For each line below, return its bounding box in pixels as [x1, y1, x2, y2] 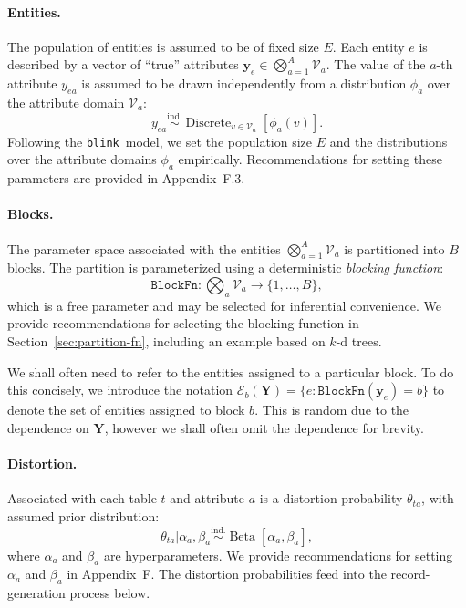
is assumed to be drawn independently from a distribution [81, 74, 407, 93]
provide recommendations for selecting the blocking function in [7, 314, 359, 333]
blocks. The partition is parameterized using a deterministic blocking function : [7, 258, 444, 277]
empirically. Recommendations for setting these [178, 149, 442, 169]
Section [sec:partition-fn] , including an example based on [7, 332, 326, 351]
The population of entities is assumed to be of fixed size [7, 36, 319, 56]
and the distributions [329, 131, 448, 150]
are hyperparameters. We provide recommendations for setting [103, 545, 453, 564]
